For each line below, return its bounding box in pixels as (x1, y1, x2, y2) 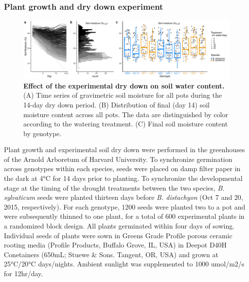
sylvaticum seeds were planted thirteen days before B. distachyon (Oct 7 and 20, (4, 192, 243, 202)
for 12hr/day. (4, 268, 43, 278)
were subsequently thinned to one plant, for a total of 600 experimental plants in (4, 211, 245, 221)
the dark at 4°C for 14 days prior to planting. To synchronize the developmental (4, 173, 243, 183)
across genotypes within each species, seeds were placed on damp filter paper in (4, 163, 241, 174)
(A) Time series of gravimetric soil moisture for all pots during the (23, 90, 222, 100)
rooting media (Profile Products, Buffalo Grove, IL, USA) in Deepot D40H (4, 240, 227, 250)
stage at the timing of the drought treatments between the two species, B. (4, 182, 225, 193)
